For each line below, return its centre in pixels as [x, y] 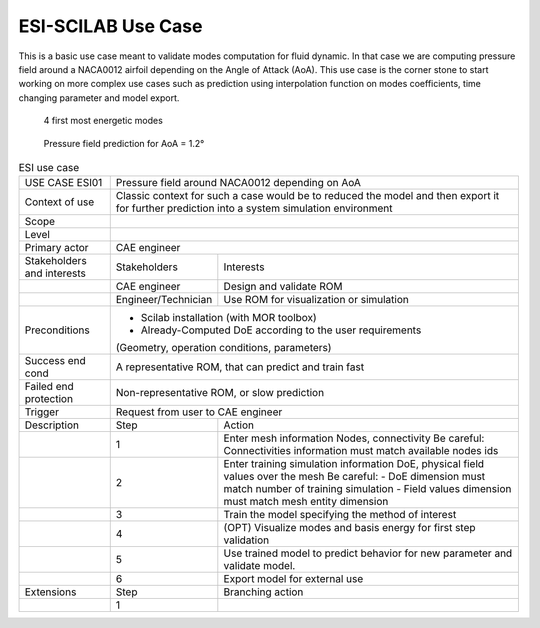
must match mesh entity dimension [306, 502]
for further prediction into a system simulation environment [254, 208]
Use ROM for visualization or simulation [316, 300]
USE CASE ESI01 [63, 183]
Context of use [59, 202]
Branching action [263, 592]
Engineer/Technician [164, 300]
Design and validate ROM [283, 287]
